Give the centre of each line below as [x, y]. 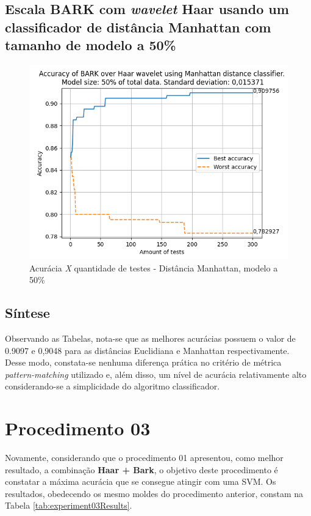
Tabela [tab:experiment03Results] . [69, 505]
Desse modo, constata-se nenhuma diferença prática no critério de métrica [143, 362]
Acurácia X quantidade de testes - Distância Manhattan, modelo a [154, 267]
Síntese [27, 313]
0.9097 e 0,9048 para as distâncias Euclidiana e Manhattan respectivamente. [147, 350]
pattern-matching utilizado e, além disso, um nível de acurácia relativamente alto [156, 374]
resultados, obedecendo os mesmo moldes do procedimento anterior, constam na [154, 493]
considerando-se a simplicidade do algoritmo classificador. [113, 386]
